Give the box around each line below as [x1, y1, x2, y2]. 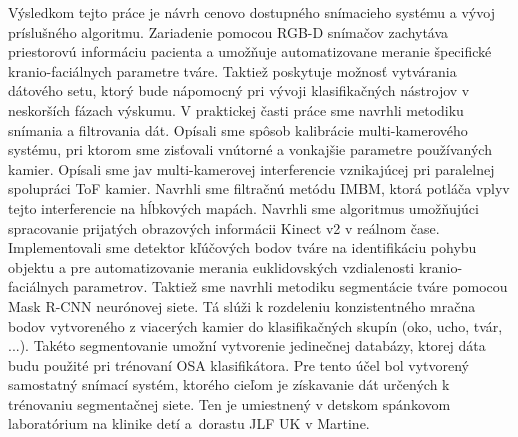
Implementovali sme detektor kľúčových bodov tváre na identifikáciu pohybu [8, 237, 477, 258]
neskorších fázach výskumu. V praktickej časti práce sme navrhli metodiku [8, 99, 464, 120]
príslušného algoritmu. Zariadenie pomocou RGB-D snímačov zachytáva [8, 21, 449, 42]
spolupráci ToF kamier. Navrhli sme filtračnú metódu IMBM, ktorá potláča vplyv [8, 178, 510, 199]
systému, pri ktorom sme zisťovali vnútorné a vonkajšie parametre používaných [8, 139, 492, 160]
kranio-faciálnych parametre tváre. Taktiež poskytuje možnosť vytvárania [8, 60, 457, 81]
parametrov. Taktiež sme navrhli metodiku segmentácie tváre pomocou [73, 276, 508, 297]
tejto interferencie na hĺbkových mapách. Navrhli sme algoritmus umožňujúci [8, 197, 479, 218]
